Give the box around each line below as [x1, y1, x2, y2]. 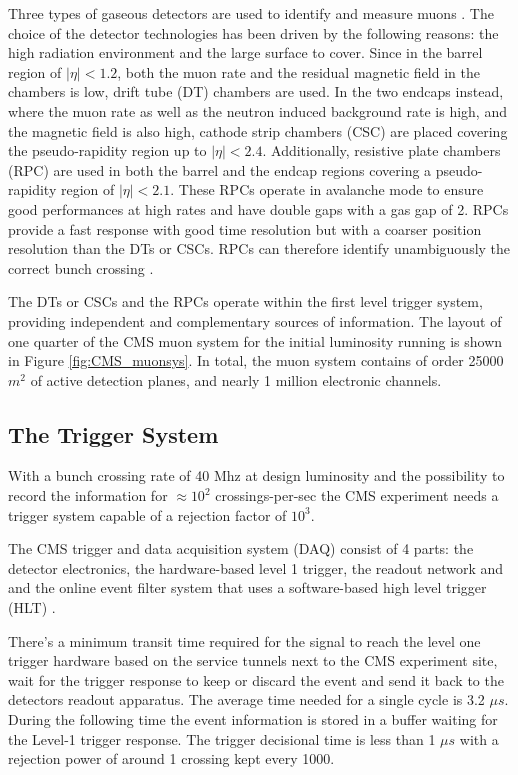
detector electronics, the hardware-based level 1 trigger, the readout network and [8, 557, 504, 578]
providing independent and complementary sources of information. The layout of [8, 310, 502, 331]
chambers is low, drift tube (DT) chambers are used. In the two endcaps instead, [8, 81, 504, 102]
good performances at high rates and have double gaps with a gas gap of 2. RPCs [8, 198, 509, 219]
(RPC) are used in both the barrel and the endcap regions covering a [8, 159, 432, 180]
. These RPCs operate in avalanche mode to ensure [170, 179, 484, 200]
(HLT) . [8, 597, 56, 618]
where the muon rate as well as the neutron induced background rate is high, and [8, 100, 507, 121]
